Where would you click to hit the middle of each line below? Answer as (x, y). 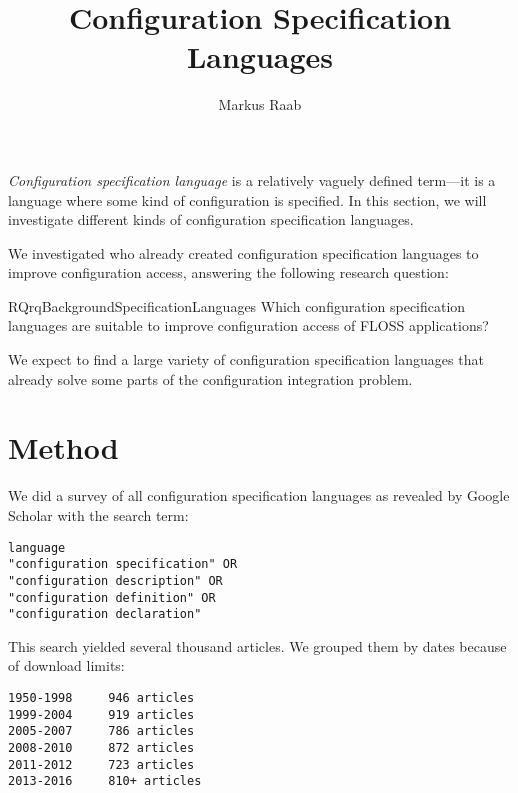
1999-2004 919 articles (101, 714)
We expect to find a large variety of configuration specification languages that (246, 359)
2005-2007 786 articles (101, 731)
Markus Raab (260, 104)
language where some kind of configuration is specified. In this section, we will (247, 199)
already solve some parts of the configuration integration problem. (210, 378)
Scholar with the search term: (98, 514)
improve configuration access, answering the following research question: (228, 272)
